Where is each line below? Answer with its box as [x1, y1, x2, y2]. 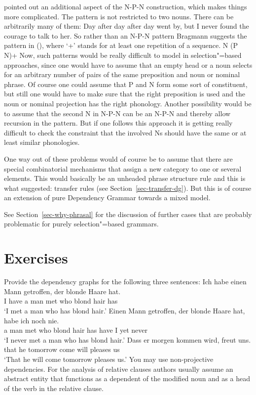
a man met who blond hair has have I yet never [4, 325, 148, 335]
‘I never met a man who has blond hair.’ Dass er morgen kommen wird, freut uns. [4, 334, 251, 345]
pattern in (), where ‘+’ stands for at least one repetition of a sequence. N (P [4, 40, 238, 50]
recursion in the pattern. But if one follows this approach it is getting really [4, 118, 233, 128]
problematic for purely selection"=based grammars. [4, 219, 159, 229]
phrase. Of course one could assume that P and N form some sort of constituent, [4, 79, 248, 89]
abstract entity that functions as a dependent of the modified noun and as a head [4, 373, 250, 384]
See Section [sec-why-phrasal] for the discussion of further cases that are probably [4, 209, 252, 219]
